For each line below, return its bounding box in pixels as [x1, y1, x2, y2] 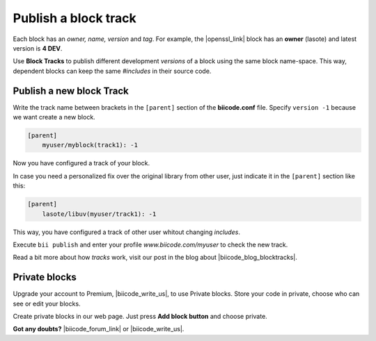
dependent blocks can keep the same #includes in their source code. [13, 67, 212, 75]
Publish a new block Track [13, 85, 129, 97]
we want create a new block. [13, 113, 95, 122]
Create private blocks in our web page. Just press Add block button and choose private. [13, 312, 267, 320]
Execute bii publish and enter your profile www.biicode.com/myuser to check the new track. [13, 240, 288, 249]
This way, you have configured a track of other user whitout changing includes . [13, 228, 240, 236]
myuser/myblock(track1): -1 [42, 141, 139, 149]
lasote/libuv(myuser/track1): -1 [42, 210, 157, 218]
